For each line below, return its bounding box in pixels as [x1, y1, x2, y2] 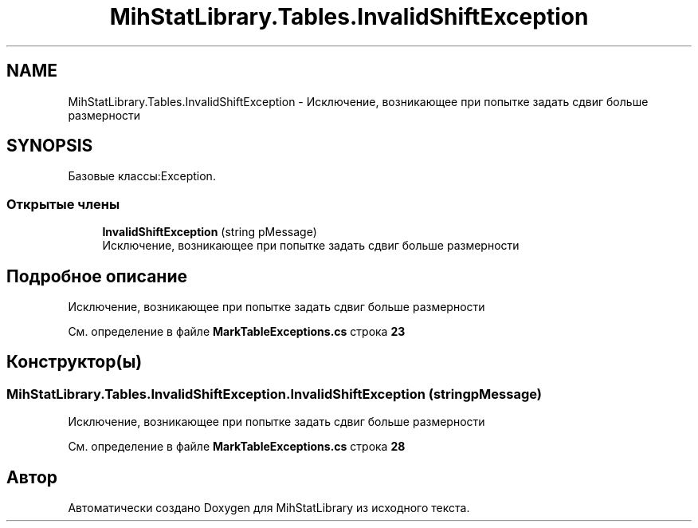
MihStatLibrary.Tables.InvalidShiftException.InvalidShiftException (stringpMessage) [6, 385, 542, 402]
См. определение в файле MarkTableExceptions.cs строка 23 [68, 325, 406, 339]
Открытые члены [6, 195, 120, 212]
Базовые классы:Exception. [68, 169, 216, 183]
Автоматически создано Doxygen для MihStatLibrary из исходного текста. [68, 501, 470, 515]
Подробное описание [6, 266, 187, 286]
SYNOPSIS [6, 136, 93, 156]
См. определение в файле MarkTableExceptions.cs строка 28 [68, 439, 406, 454]
